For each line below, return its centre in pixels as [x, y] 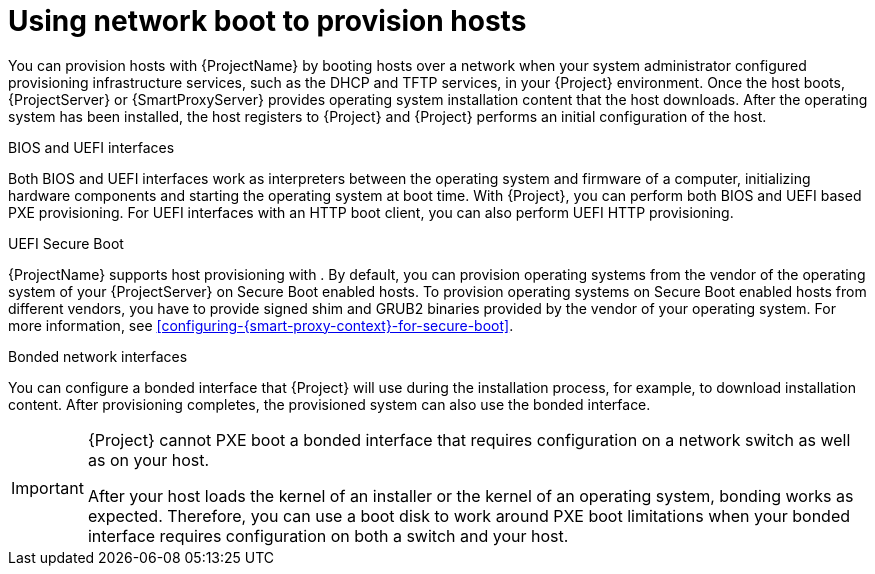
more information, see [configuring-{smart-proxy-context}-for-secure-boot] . [261, 325]
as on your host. [148, 459]
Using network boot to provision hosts [267, 21]
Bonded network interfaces [98, 356]
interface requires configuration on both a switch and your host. [328, 535]
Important [47, 487]
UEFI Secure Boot [66, 243]
